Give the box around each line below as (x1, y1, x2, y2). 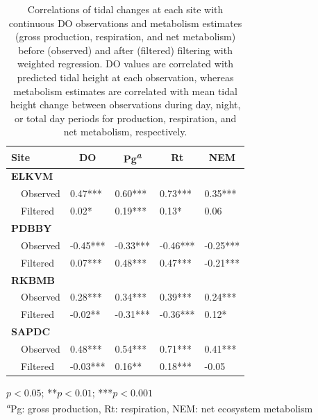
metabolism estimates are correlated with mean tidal (13, 83, 237, 98)
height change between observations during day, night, (10, 97, 241, 112)
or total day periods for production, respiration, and (14, 110, 237, 125)
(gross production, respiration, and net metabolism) (15, 29, 236, 44)
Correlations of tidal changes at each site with (27, 2, 224, 16)
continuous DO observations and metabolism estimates (8, 15, 242, 30)
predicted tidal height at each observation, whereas (17, 69, 234, 84)
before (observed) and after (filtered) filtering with (18, 42, 233, 57)
